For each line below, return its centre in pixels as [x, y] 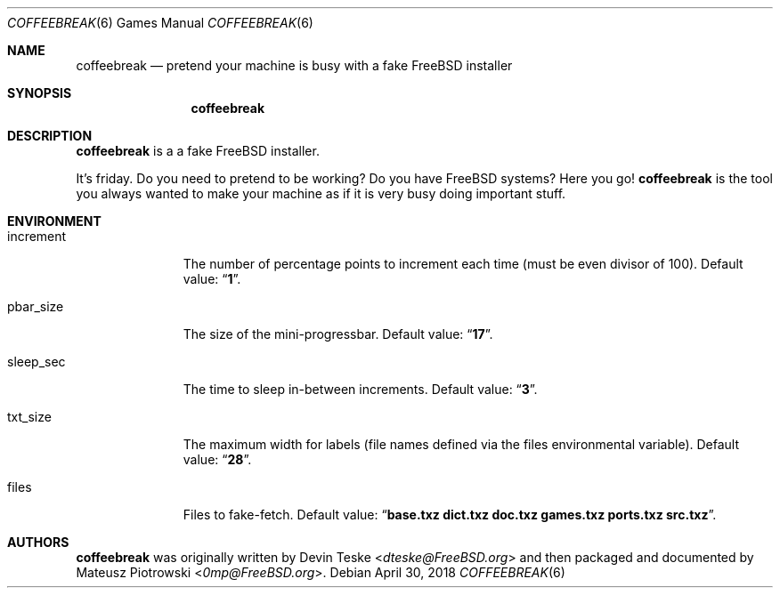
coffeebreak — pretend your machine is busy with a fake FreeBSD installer [294, 65]
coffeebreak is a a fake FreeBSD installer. [198, 151]
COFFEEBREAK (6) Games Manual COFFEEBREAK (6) [160, 23]
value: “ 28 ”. [217, 459]
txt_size [29, 417]
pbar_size [36, 306]
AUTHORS [38, 542]
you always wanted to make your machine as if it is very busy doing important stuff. [321, 193]
